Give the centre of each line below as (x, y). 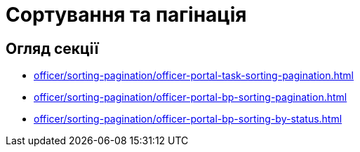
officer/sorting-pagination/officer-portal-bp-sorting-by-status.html (188, 119)
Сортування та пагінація (126, 15)
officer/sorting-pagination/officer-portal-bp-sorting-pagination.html (191, 97)
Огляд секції (52, 48)
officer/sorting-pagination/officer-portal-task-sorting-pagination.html (194, 76)
